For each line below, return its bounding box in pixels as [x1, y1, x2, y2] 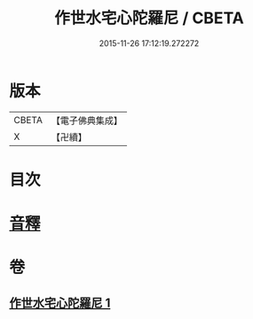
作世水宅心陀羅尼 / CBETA [54, 8, 244, 28]
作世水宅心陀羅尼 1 [9, 295, 111, 310]
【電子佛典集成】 [51, 114, 123, 127]
